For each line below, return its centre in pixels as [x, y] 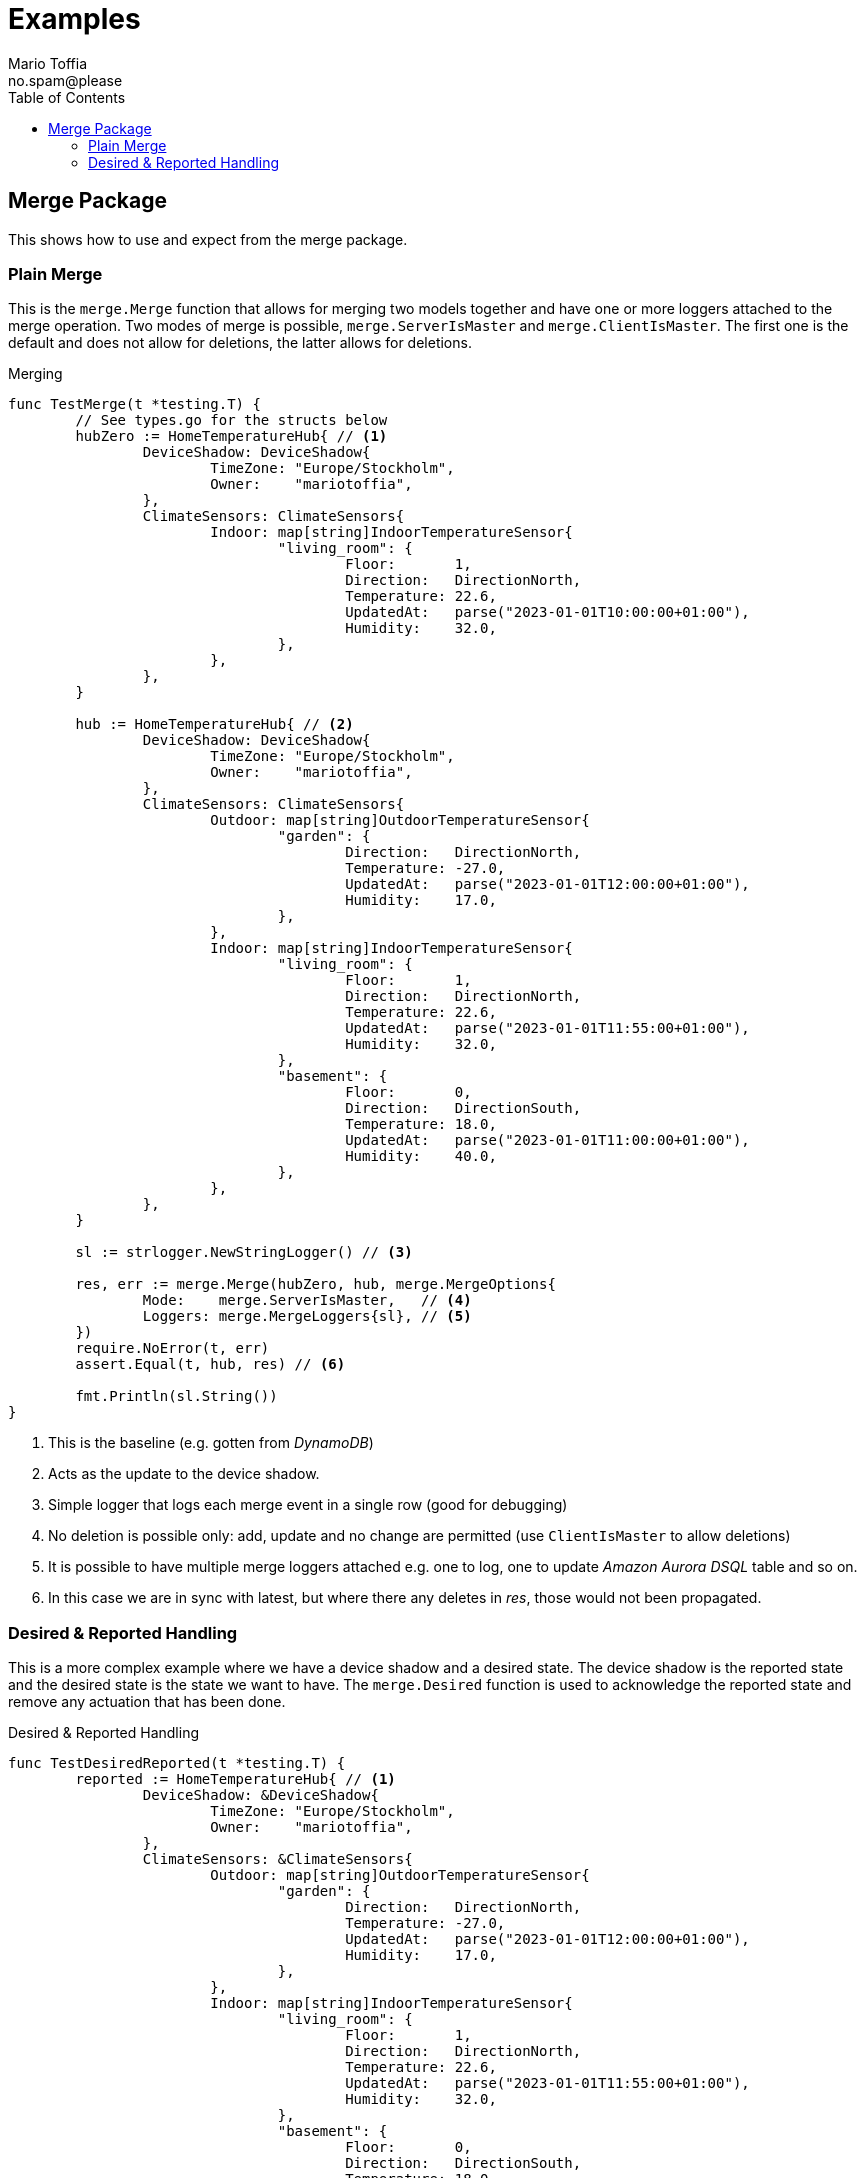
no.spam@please [65, 80]
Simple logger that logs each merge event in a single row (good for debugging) [308, 1505]
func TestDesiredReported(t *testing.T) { [177, 1763]
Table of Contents [67, 97]
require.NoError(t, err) [172, 1348]
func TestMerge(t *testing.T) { [134, 404]
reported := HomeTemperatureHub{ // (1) [235, 1779]
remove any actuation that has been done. [147, 1702]
